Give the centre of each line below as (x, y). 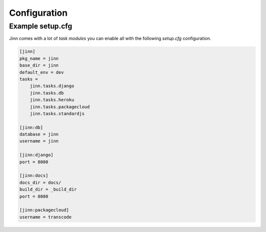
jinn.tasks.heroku (52, 100)
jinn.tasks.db (47, 93)
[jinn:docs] (34, 176)
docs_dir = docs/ (40, 182)
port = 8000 (34, 162)
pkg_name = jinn (39, 58)
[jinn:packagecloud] (44, 210)
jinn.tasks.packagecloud (60, 107)
